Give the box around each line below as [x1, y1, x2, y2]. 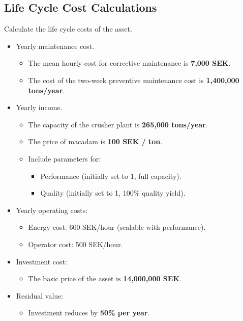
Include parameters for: [28, 153, 101, 164]
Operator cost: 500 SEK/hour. [28, 238, 123, 249]
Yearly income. [16, 102, 63, 113]
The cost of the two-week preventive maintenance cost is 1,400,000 [28, 74, 239, 85]
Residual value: [16, 290, 64, 301]
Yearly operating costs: [16, 204, 88, 215]
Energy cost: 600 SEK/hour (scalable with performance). [28, 222, 206, 232]
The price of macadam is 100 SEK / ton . [28, 136, 163, 147]
